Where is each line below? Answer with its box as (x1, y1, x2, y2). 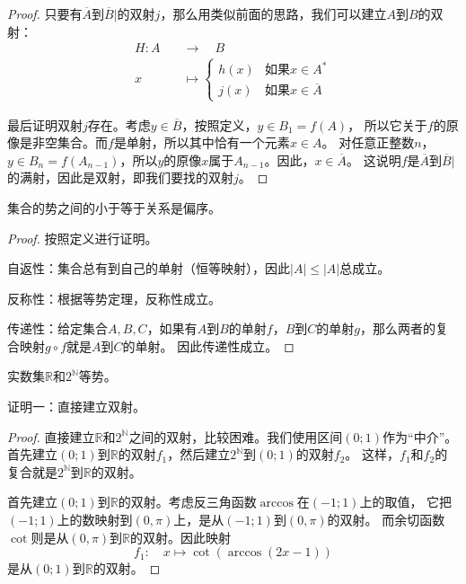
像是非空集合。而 (7, 133, 108, 152)
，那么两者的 (359, 319, 435, 338)
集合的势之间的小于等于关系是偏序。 (7, 198, 221, 217)
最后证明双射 (7, 115, 83, 134)
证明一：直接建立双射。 (7, 397, 145, 416)
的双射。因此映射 (130, 527, 232, 546)
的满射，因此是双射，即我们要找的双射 (7, 168, 233, 187)
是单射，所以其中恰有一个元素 (113, 133, 290, 152)
